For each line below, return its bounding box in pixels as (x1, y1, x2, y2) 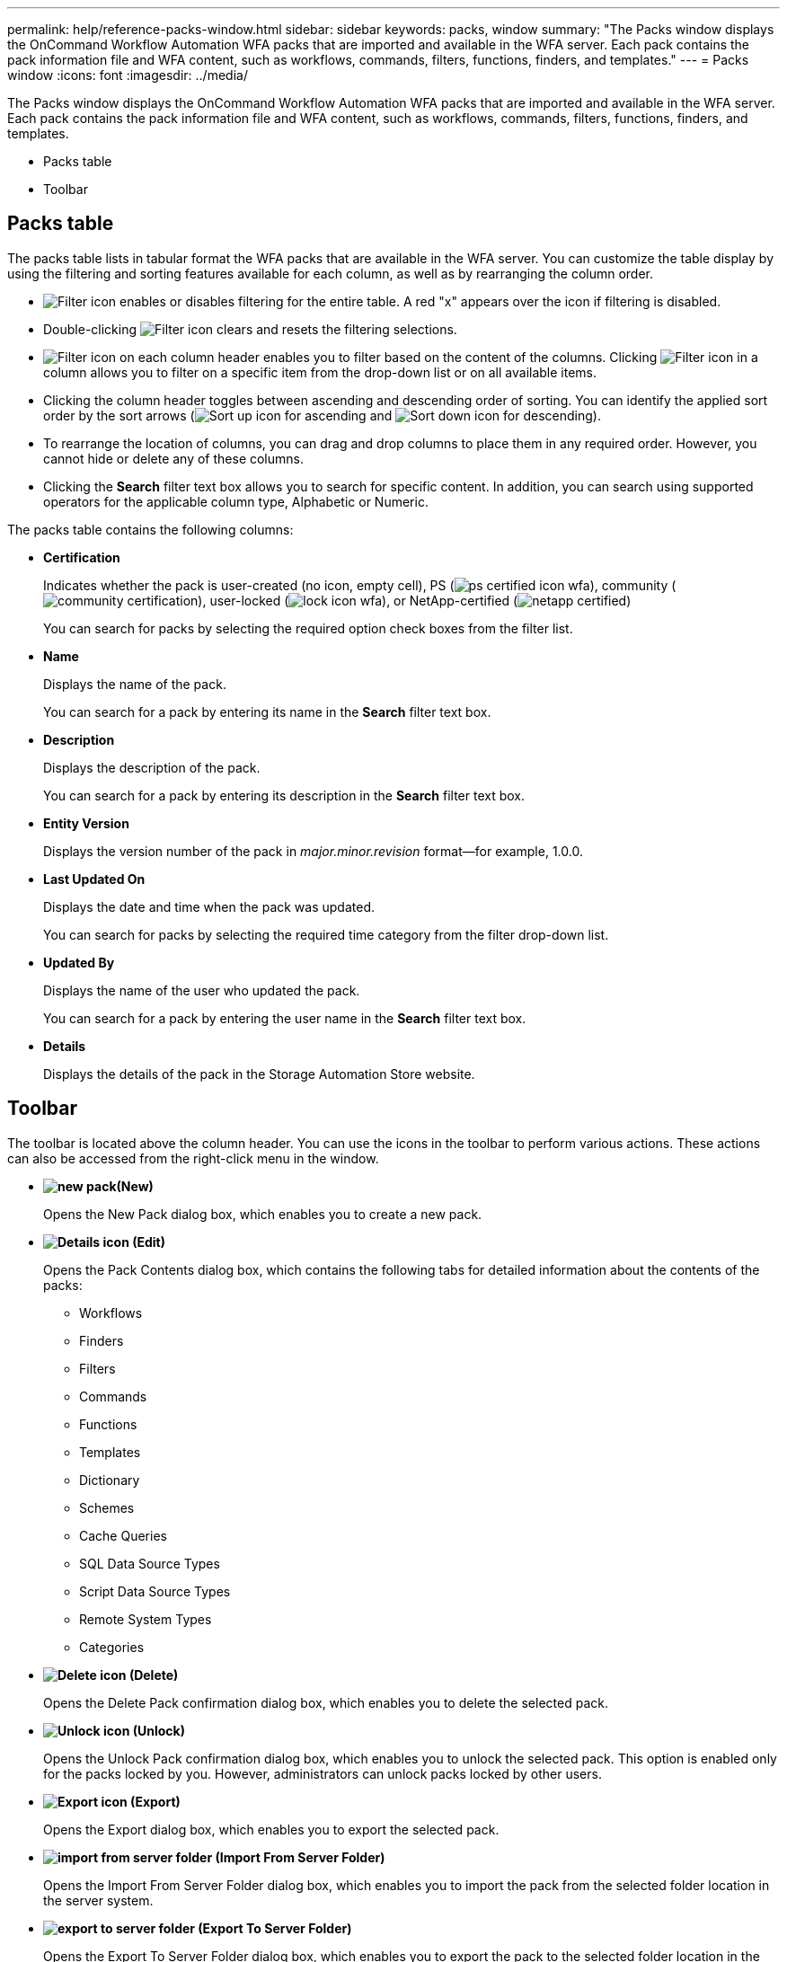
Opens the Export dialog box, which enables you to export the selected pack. (43, 1821, 500, 1837)
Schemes (79, 1499, 135, 1516)
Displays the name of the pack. (43, 676, 226, 692)
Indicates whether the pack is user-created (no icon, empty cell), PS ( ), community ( (43, 577, 676, 593)
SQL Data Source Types (79, 1555, 220, 1571)
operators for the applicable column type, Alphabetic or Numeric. (43, 493, 429, 509)
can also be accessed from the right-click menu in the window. (7, 1150, 379, 1166)
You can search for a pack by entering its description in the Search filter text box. (43, 787, 526, 803)
